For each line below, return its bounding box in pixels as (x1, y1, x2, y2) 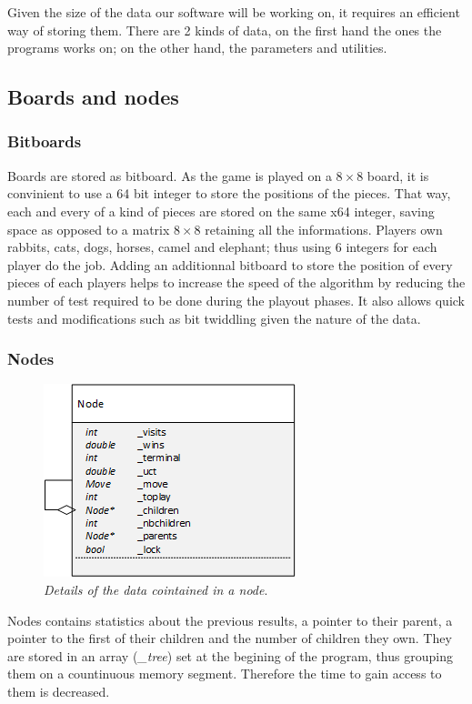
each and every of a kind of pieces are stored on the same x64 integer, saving (7, 201, 435, 220)
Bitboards (7, 130, 82, 153)
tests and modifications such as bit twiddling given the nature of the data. (7, 308, 421, 327)
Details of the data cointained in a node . (44, 579, 268, 598)
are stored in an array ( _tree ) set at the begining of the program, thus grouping (7, 646, 453, 665)
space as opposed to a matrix (7, 219, 170, 238)
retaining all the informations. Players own (205, 219, 443, 238)
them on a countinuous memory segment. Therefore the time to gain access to (7, 664, 442, 683)
